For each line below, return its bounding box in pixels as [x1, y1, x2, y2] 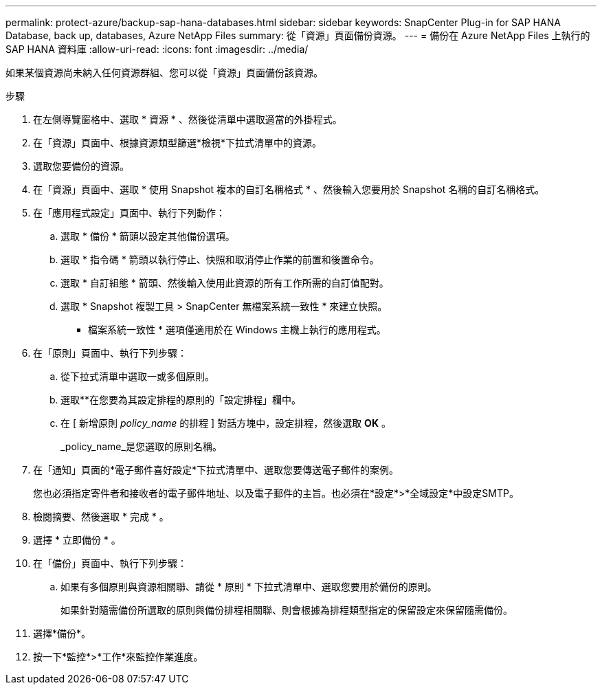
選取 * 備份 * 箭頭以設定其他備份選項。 [60, 230, 235, 242]
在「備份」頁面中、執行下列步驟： [33, 557, 187, 569]
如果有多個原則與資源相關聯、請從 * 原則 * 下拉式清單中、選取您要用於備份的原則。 [60, 581, 437, 592]
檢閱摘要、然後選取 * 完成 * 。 [33, 511, 169, 522]
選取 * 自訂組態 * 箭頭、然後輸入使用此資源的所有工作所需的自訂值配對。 [60, 277, 389, 289]
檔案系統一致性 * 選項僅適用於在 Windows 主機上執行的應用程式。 [88, 324, 386, 335]
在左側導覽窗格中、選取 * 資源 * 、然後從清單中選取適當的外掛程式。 [33, 113, 342, 125]
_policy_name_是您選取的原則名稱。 [60, 441, 222, 452]
